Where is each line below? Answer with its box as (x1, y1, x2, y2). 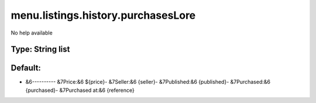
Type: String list (11, 44, 70, 54)
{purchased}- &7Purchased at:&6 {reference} (25, 87, 135, 94)
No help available (11, 29, 53, 36)
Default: (11, 63, 41, 73)
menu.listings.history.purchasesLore (11, 9, 196, 22)
